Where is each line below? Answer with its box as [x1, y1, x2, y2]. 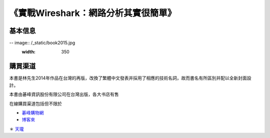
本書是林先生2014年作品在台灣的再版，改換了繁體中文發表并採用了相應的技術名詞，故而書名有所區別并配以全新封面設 [9, 75, 252, 81]
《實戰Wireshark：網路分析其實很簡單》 [9, 7, 176, 18]
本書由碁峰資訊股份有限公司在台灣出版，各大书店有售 [9, 91, 119, 97]
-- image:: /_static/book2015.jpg [9, 40, 75, 46]
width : [21, 49, 36, 55]
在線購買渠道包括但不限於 [9, 100, 62, 106]
